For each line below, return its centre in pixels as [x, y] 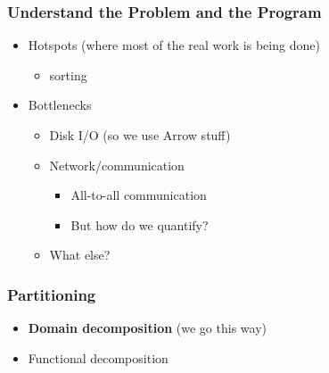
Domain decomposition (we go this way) [147, 328]
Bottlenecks [60, 105]
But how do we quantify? [140, 224]
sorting [68, 75]
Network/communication [117, 165]
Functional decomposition [98, 357]
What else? [80, 255]
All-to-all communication [139, 195]
